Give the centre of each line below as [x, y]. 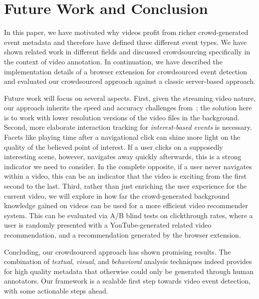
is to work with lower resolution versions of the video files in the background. [122, 117]
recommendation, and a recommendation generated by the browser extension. [123, 235]
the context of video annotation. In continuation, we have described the [114, 61]
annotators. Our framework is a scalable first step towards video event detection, [128, 281]
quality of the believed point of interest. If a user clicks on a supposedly [114, 147]
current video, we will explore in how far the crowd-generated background [117, 195]
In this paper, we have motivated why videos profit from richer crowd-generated [126, 32]
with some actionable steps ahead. [56, 290]
